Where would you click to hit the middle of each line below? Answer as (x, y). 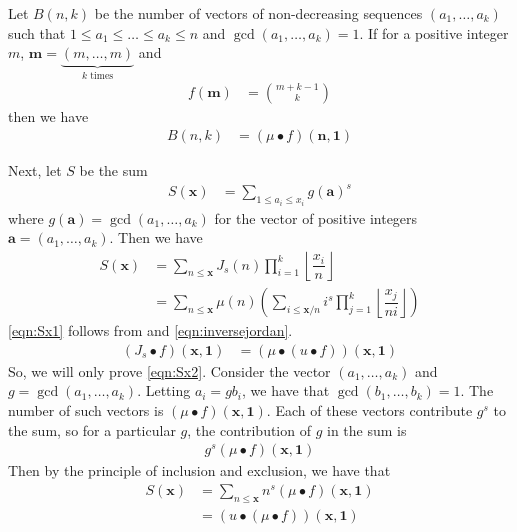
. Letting (164, 390)
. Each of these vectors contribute (369, 409)
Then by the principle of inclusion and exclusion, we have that (199, 470)
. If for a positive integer (434, 32)
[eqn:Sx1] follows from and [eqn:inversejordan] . (150, 330)
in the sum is (367, 429)
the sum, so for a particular (92, 429)
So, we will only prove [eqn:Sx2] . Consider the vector (169, 370)
